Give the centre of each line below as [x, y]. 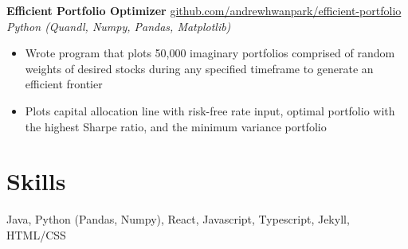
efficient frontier [64, 84]
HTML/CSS [36, 234]
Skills [36, 181]
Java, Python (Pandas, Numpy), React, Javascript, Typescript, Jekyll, [178, 219]
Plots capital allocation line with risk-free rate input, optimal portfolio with [210, 110]
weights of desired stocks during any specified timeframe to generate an [199, 68]
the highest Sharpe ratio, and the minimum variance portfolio [176, 126]
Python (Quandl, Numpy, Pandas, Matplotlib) [119, 26]
